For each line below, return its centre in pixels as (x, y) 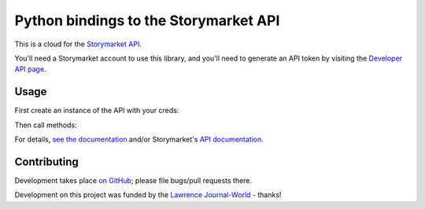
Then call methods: (46, 125)
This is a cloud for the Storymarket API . (78, 44)
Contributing (46, 161)
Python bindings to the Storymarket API (147, 20)
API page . (30, 69)
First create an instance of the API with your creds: (97, 111)
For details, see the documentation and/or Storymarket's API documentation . (139, 139)
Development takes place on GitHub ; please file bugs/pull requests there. (133, 180)
